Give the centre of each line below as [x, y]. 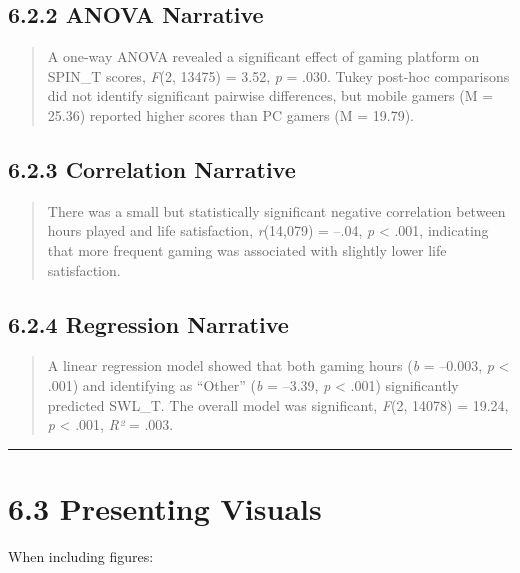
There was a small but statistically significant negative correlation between [276, 210]
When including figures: [81, 555]
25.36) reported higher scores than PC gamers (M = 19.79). [230, 114]
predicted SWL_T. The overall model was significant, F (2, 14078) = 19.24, [278, 404]
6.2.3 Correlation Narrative [152, 168]
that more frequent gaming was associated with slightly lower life [247, 249]
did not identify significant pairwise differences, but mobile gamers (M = [270, 95]
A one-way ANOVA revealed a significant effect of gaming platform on [263, 56]
